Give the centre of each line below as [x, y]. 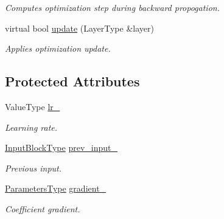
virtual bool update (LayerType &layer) [79, 28]
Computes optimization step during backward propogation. [112, 7]
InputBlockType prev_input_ [61, 148]
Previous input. [33, 168]
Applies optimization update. [58, 48]
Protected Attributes [72, 81]
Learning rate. [31, 127]
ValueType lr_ [33, 106]
